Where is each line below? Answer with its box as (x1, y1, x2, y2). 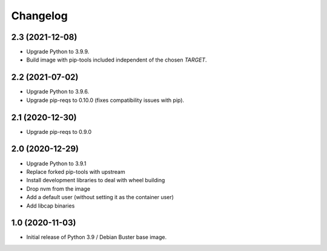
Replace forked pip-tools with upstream (26, 168, 125, 175)
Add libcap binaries (26, 202, 75, 209)
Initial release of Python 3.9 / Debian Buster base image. (26, 234, 167, 241)
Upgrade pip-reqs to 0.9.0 (26, 128, 92, 135)
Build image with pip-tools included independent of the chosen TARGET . (26, 56, 207, 63)
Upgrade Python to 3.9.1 (26, 160, 87, 167)
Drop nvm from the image (26, 185, 91, 192)
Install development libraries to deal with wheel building (26, 177, 165, 184)
